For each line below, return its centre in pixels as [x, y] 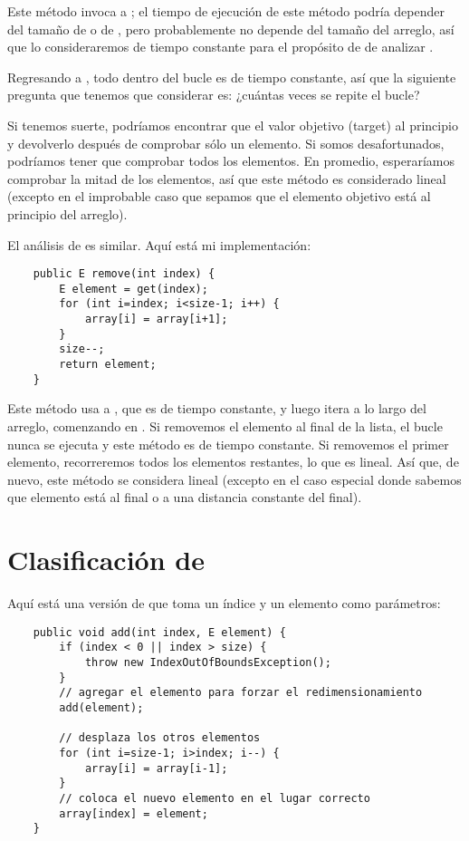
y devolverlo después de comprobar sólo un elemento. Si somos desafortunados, [226, 143]
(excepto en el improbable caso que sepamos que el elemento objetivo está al [219, 196]
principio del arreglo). [67, 213]
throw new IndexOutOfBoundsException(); [208, 662]
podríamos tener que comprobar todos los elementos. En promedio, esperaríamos [231, 161]
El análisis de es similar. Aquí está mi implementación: [159, 244]
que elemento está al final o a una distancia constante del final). [185, 497]
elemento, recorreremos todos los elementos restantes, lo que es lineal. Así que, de [233, 462]
